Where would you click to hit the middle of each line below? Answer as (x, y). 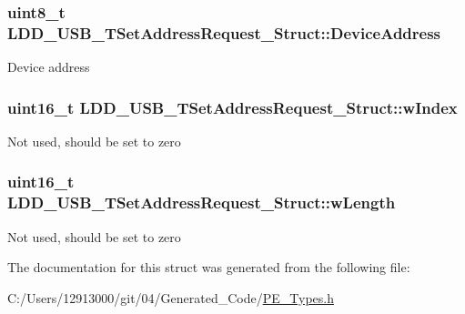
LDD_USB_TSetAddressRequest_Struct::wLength (202, 203)
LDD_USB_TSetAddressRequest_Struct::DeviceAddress (224, 32)
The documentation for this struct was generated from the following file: (209, 267)
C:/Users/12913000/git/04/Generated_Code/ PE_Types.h (171, 297)
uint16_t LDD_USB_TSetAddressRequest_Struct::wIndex (232, 107)
